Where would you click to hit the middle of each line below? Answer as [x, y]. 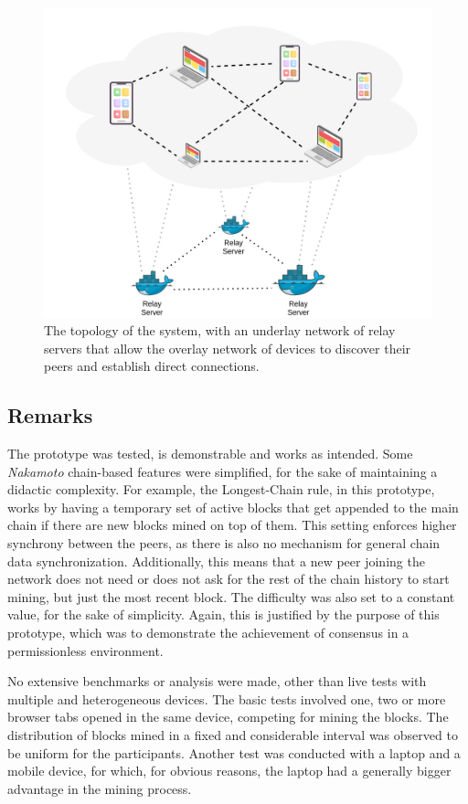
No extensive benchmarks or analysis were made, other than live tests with [217, 681]
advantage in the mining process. [100, 788]
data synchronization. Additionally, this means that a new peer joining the [216, 561]
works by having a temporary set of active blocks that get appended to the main [233, 507]
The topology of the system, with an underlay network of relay [220, 330]
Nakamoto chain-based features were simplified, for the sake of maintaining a [223, 471]
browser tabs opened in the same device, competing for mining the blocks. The [228, 717]
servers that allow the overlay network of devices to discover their [228, 348]
